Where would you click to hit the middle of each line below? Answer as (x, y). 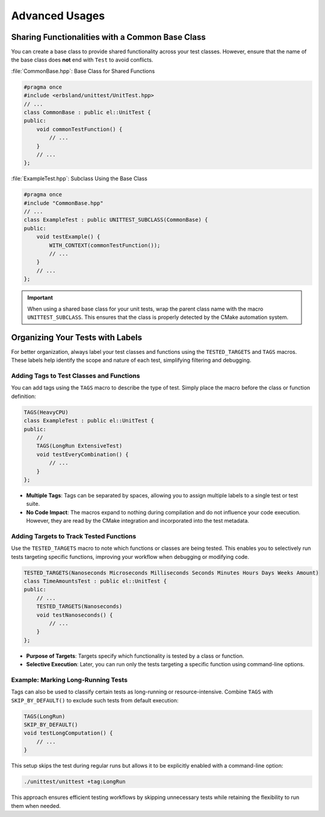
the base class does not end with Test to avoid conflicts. (82, 60)
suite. (33, 504)
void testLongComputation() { (68, 733)
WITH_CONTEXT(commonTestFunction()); (105, 245)
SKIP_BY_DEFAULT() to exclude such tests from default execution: (95, 700)
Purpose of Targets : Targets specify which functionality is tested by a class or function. (135, 656)
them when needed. (36, 806)
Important (40, 298)
